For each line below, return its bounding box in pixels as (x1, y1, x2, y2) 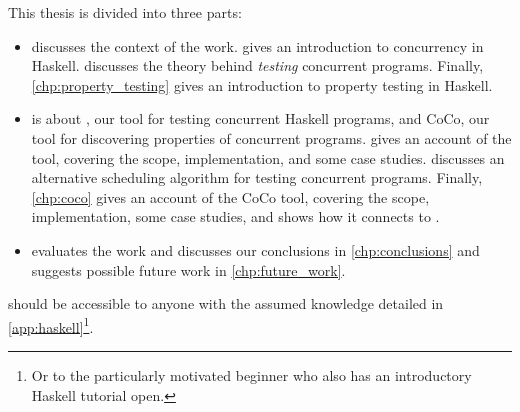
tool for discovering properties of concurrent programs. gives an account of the (31, 127, 512, 148)
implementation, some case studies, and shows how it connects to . (31, 206, 440, 227)
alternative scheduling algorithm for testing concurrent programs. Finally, (31, 167, 483, 188)
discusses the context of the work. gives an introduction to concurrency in (31, 35, 484, 56)
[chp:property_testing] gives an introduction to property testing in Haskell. (31, 74, 493, 95)
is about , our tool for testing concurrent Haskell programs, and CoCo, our (31, 108, 490, 129)
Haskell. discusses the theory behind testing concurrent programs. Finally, (31, 55, 484, 76)
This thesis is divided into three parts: (8, 2, 242, 22)
